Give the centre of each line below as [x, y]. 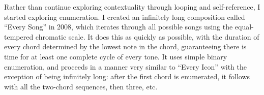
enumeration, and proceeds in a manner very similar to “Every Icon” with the [125, 66]
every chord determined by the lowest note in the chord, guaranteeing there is [125, 46]
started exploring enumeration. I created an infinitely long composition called [125, 17]
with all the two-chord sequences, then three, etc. [81, 86]
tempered [19, 36]
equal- [244, 27]
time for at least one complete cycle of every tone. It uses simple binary [116, 56]
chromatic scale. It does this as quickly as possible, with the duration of [147, 36]
